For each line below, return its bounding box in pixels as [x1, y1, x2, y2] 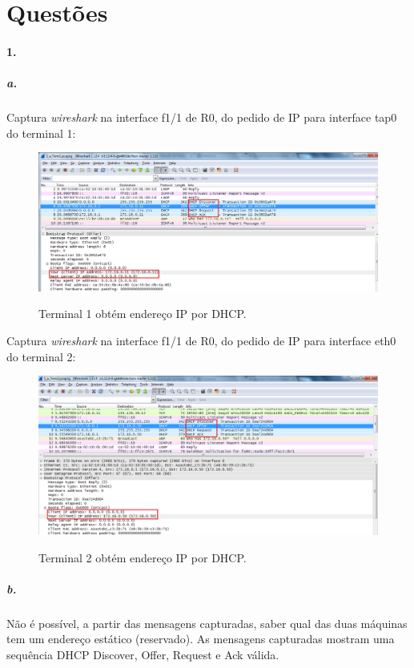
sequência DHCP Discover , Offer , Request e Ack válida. [6, 646, 279, 662]
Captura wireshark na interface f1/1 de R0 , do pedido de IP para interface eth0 [6, 332, 396, 348]
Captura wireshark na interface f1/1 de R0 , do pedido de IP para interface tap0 [6, 109, 397, 126]
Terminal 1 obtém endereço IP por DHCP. [38, 305, 247, 322]
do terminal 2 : [6, 348, 76, 364]
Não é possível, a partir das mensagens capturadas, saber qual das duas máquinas [6, 614, 408, 631]
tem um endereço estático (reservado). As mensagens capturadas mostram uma [6, 630, 395, 647]
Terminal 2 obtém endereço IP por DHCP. [38, 549, 247, 565]
